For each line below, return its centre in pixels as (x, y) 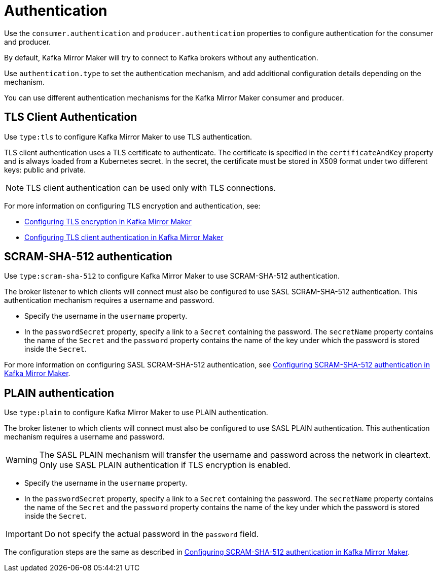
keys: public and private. (45, 170)
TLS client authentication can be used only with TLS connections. (151, 188)
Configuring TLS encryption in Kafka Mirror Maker (108, 221)
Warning (22, 460)
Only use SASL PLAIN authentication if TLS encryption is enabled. (165, 465)
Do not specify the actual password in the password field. (152, 534)
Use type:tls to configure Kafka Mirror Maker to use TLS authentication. (128, 137)
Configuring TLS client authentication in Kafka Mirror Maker (124, 237)
